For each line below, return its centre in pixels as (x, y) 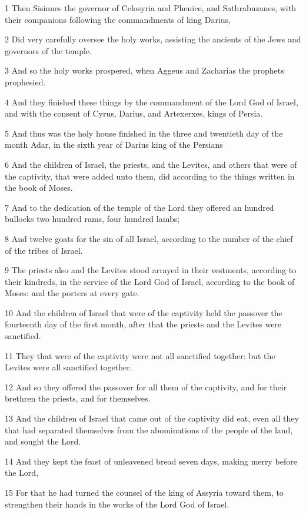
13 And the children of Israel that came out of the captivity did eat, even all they (152, 418)
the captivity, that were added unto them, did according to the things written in (150, 176)
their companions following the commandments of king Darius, (118, 19)
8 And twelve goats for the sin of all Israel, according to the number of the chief (149, 238)
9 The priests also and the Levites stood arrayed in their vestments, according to (151, 270)
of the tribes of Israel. (44, 250)
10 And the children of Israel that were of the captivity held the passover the (144, 312)
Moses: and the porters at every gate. (72, 293)
